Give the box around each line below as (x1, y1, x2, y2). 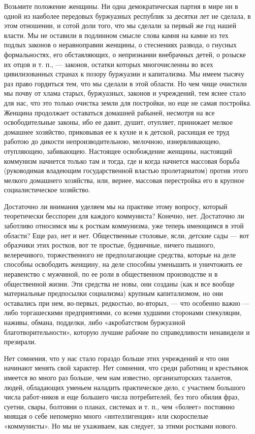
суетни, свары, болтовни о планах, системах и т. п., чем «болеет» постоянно (4, 401, 235, 411)
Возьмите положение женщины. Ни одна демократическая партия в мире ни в (4, 1, 238, 11)
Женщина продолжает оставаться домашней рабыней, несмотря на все (4, 107, 215, 117)
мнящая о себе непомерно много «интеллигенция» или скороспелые (4, 411, 209, 421)
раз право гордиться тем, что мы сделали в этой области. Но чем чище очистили (4, 78, 247, 88)
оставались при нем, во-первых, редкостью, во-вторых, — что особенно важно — (4, 297, 250, 308)
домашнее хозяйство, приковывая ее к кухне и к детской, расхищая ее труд (4, 126, 229, 137)
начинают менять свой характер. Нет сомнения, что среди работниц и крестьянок (4, 362, 249, 373)
